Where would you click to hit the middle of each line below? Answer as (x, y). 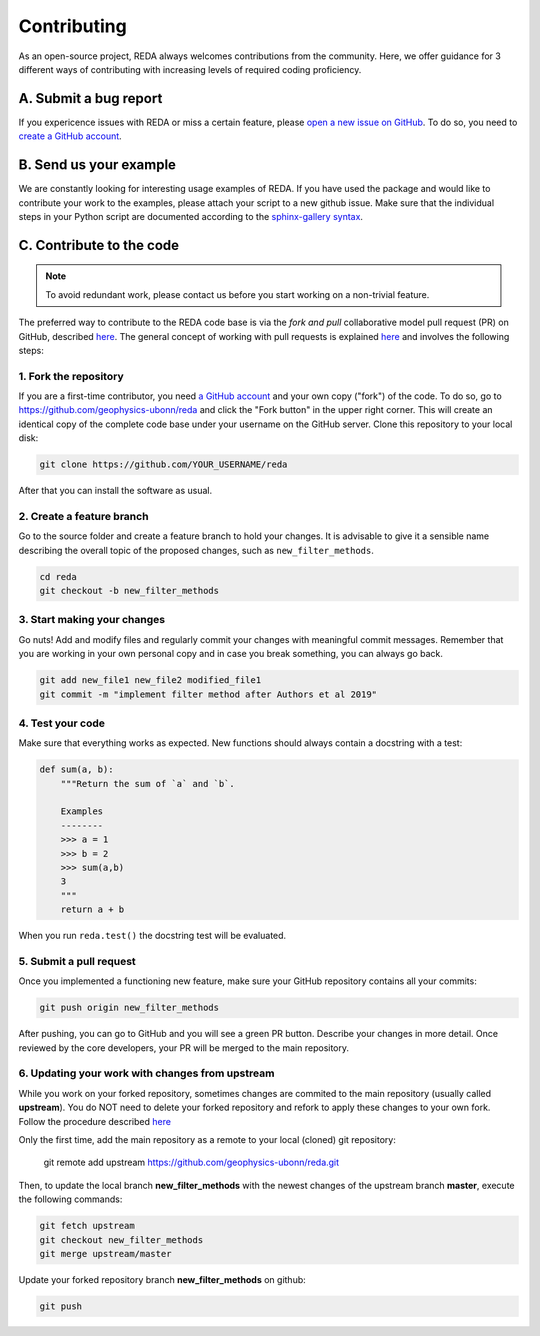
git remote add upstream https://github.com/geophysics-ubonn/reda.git (191, 1162)
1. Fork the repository (71, 376)
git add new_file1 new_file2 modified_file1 (150, 680)
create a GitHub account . (70, 136)
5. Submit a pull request (77, 961)
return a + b (92, 909)
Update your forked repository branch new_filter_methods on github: (162, 1279)
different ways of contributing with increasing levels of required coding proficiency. (190, 69)
